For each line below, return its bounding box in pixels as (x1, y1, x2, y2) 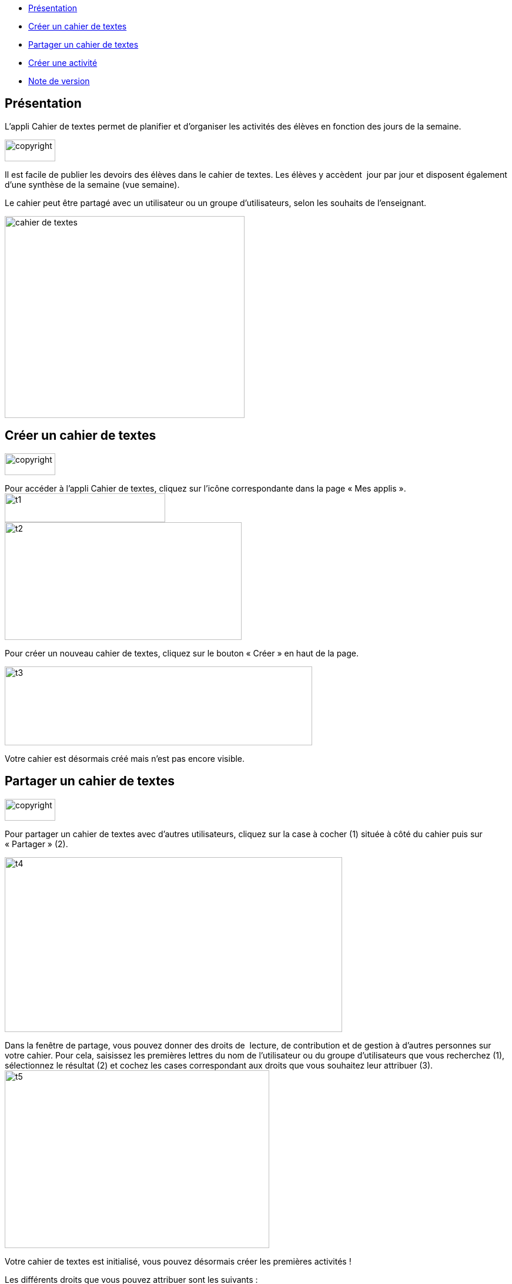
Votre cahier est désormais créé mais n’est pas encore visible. (5, 753, 245, 764)
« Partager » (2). (5, 838, 68, 849)
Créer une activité (28, 58, 98, 68)
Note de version (28, 76, 90, 86)
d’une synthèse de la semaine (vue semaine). (5, 179, 180, 190)
